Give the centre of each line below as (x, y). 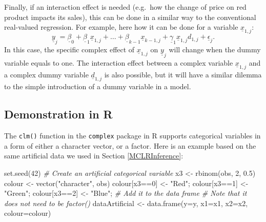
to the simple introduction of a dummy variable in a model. (98, 86)
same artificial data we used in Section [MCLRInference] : (94, 156)
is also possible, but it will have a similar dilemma (183, 75)
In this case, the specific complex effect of (69, 49)
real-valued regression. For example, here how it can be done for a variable (121, 27)
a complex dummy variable (46, 75)
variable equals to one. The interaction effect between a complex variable (119, 63)
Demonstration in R (58, 114)
